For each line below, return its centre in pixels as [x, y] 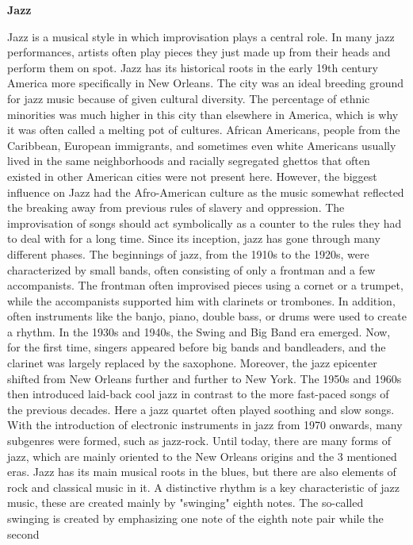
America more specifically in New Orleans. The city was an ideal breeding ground [206, 83]
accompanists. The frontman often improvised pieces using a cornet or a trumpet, [205, 285]
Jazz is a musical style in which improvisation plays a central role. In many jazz [201, 36]
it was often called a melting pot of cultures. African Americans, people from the [204, 130]
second [23, 533]
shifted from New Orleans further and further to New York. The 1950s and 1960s [205, 378]
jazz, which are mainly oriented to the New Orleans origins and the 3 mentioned [202, 456]
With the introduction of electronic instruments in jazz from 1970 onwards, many [205, 425]
